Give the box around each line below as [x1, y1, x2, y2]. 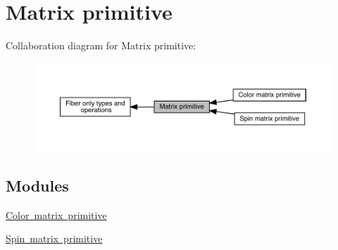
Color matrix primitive [6, 207, 107, 222]
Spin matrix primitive [6, 231, 103, 246]
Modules [6, 175, 69, 196]
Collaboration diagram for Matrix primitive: [6, 38, 196, 53]
